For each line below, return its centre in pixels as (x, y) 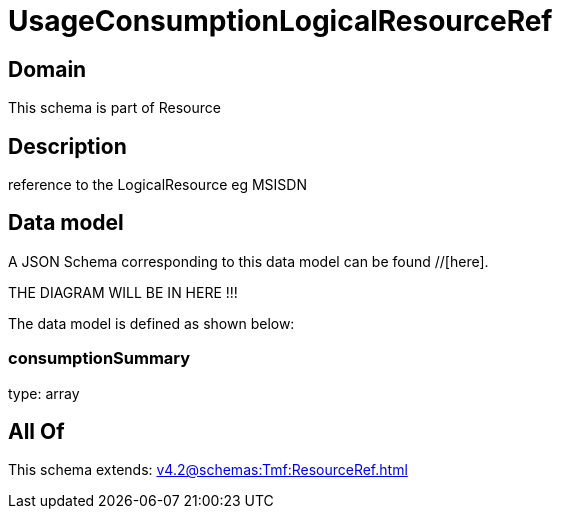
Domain (47, 69)
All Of (36, 432)
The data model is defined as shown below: (151, 323)
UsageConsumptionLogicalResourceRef (280, 21)
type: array (44, 393)
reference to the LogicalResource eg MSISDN (157, 185)
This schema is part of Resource (114, 108)
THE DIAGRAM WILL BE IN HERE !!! (123, 292)
